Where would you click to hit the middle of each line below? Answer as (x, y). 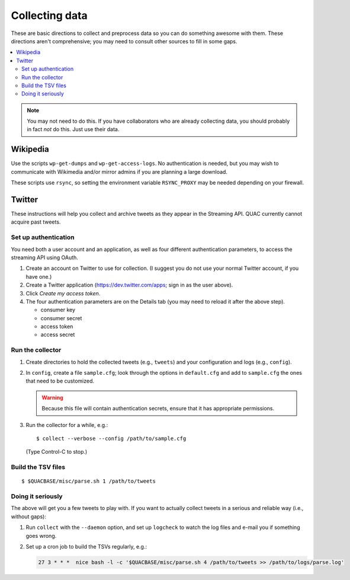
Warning (52, 397)
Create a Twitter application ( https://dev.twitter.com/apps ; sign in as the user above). (129, 285)
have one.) (39, 276)
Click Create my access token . (63, 293)
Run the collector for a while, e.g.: (67, 425)
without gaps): (29, 517)
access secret (58, 334)
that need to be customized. (60, 381)
